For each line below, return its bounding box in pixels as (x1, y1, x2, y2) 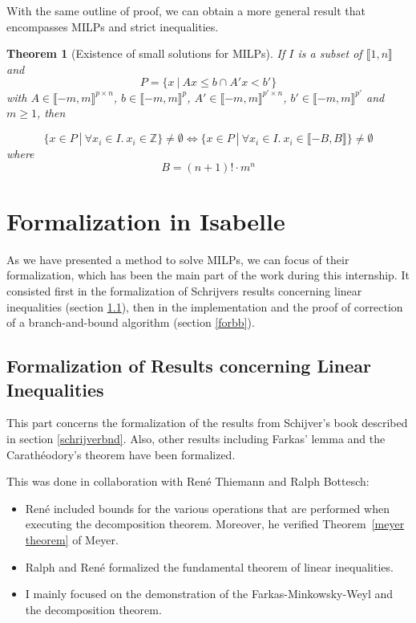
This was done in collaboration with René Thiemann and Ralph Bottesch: (6, 473, 370, 490)
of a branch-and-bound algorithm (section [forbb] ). (6, 314, 255, 331)
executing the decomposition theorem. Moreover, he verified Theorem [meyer (25, 515, 405, 532)
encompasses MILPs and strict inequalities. (6, 18, 219, 35)
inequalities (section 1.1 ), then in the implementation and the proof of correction (6, 298, 403, 315)
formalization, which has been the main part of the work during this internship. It (6, 267, 410, 283)
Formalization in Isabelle (6, 204, 285, 237)
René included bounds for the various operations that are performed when (25, 499, 390, 516)
